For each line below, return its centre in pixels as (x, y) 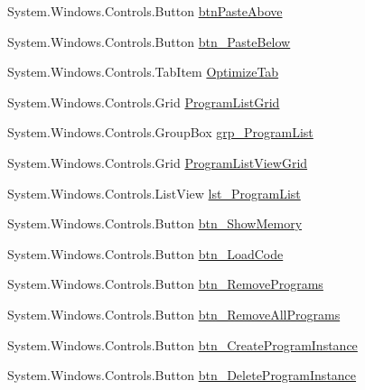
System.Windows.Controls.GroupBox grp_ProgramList (160, 132)
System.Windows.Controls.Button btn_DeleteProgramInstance (182, 375)
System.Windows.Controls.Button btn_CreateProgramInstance (182, 344)
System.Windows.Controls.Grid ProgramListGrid (144, 102)
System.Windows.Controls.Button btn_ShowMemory (155, 223)
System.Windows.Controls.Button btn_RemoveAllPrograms (174, 314)
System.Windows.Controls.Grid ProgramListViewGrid (158, 162)
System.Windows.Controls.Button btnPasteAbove (145, 11)
